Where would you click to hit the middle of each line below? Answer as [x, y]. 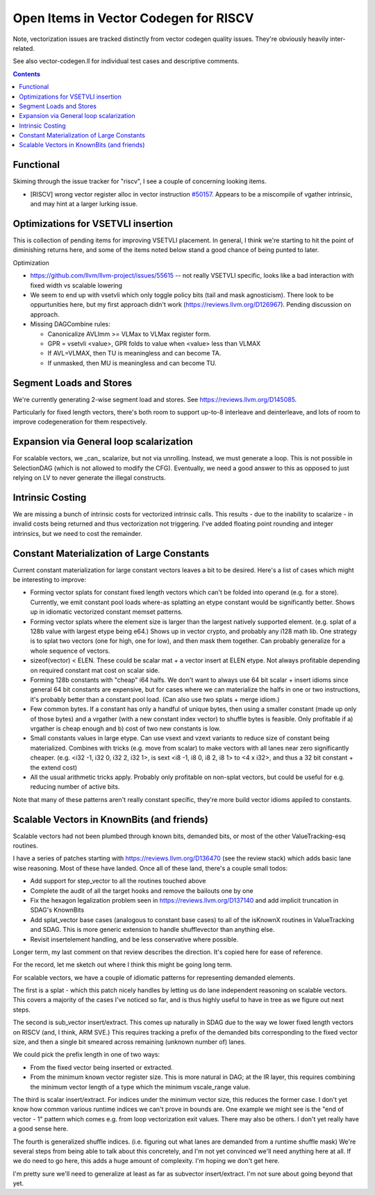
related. [24, 48]
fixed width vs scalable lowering [76, 285]
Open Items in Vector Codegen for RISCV [133, 18]
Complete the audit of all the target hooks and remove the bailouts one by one [142, 891]
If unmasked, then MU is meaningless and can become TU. [132, 363]
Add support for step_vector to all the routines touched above [118, 881]
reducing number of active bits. [75, 787]
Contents [27, 74]
